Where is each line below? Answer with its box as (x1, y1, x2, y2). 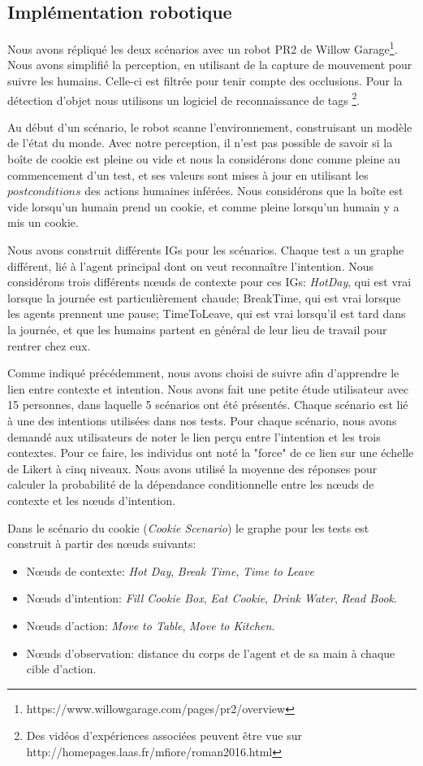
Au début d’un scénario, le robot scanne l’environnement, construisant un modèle (7, 118, 412, 135)
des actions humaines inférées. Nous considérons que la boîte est (84, 182, 404, 199)
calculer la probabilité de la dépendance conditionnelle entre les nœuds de (7, 476, 374, 493)
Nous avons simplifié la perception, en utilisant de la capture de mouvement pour (7, 56, 412, 73)
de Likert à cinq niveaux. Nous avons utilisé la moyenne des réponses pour (7, 459, 378, 477)
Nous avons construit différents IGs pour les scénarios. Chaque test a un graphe (7, 242, 404, 259)
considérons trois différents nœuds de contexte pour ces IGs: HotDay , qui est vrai (7, 273, 412, 290)
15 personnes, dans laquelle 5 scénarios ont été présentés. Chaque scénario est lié (7, 396, 408, 413)
